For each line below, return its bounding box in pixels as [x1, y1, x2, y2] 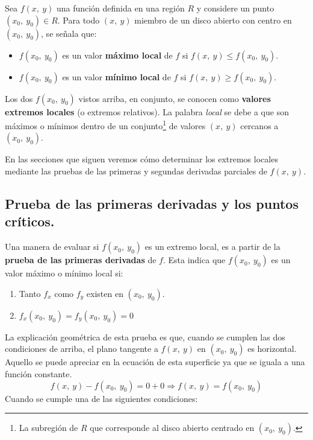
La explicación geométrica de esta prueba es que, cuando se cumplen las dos [5, 330, 285, 343]
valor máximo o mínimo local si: [5, 267, 123, 279]
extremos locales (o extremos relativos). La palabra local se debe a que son [5, 105, 289, 118]
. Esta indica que [163, 253, 226, 266]
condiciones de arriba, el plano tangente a [5, 342, 158, 355]
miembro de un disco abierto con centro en [134, 13, 292, 26]
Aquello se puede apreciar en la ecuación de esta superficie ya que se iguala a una [5, 356, 305, 368]
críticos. [5, 212, 55, 231]
